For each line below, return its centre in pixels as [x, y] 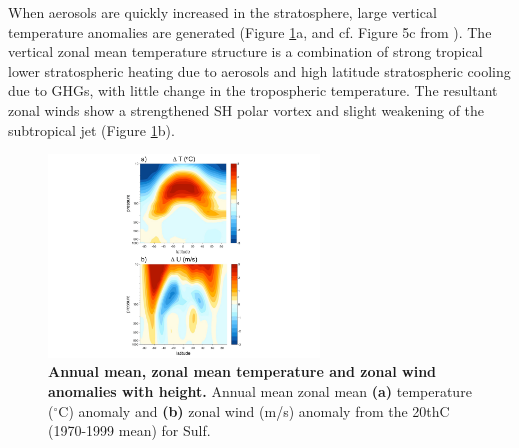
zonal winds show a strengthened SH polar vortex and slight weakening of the [246, 109]
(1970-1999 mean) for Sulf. [129, 430]
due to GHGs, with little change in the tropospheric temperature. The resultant [253, 90]
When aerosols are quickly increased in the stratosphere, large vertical [222, 12]
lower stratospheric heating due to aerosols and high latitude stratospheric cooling [259, 70]
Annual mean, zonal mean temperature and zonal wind [242, 371]
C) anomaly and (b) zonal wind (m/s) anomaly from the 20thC [254, 410]
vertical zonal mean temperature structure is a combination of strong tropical [245, 51]
